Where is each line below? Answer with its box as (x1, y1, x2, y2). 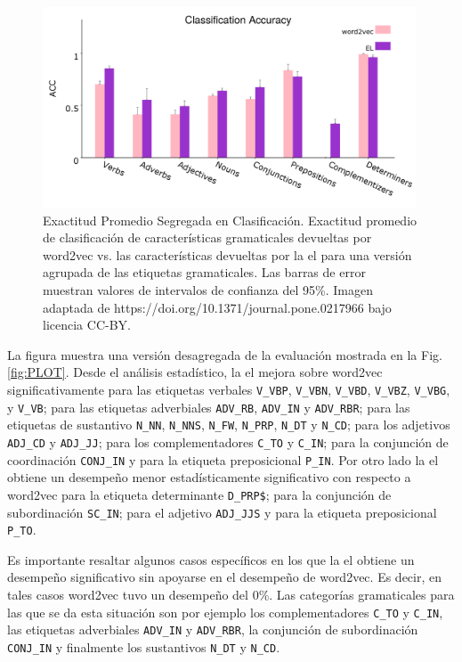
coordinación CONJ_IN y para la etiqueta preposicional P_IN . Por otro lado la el (7, 450, 439, 469)
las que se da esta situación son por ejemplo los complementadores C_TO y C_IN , (7, 602, 443, 621)
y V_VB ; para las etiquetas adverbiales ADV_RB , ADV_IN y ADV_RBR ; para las (7, 397, 410, 416)
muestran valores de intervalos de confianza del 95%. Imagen (43, 281, 373, 298)
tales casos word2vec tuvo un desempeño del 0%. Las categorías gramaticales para (7, 585, 455, 603)
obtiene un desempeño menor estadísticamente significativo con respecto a (7, 468, 411, 486)
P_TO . (7, 520, 36, 539)
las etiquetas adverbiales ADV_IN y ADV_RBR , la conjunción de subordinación (7, 620, 418, 639)
